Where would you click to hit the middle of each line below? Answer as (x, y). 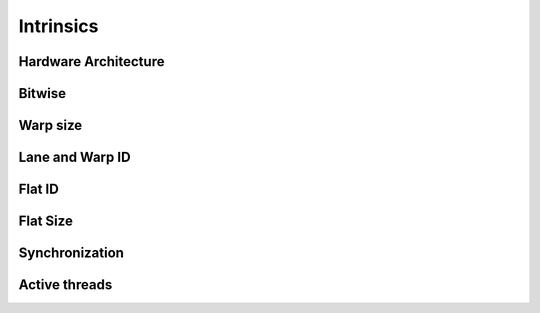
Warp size (50, 125)
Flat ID (38, 189)
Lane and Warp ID (74, 157)
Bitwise (42, 93)
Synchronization (71, 253)
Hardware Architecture (91, 61)
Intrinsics (58, 26)
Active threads (65, 285)
